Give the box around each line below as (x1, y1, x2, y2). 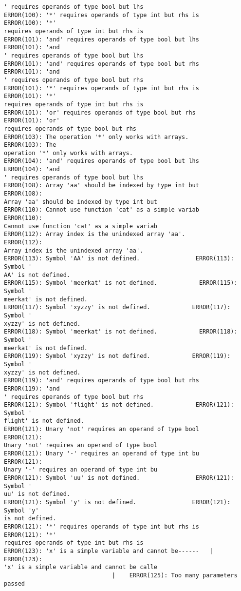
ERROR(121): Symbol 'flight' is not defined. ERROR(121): (4, 401, 234, 409)
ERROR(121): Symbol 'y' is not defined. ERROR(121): (4, 499, 231, 506)
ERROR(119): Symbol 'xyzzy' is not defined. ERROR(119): (4, 353, 231, 360)
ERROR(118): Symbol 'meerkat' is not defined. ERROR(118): (4, 328, 238, 335)
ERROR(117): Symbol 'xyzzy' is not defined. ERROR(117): (4, 304, 231, 311)
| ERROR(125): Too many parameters (111, 571, 238, 579)
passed (4, 580, 25, 587)
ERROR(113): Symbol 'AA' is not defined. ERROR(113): (4, 255, 234, 262)
